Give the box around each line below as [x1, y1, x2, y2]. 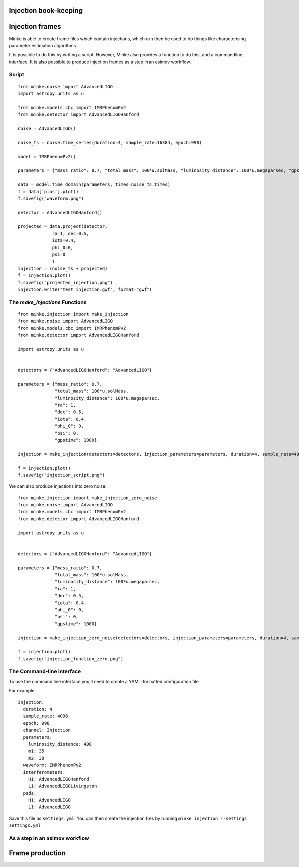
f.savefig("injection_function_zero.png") [18, 656, 124, 662]
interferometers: [23, 769, 66, 775]
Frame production [9, 849, 66, 857]
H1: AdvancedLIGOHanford [28, 776, 89, 782]
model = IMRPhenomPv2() [18, 154, 76, 159]
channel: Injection [23, 727, 71, 733]
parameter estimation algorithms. [9, 42, 77, 48]
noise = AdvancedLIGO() [18, 126, 76, 131]
